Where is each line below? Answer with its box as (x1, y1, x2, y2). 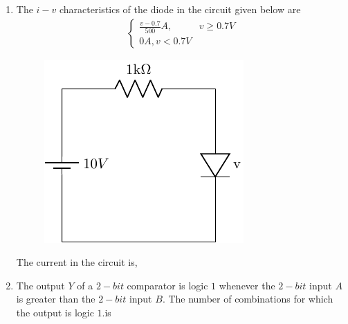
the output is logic (16, 305, 94, 319)
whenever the (219, 278, 275, 292)
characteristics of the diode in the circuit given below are (59, 2, 301, 16)
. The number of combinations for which (162, 291, 333, 306)
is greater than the (16, 291, 95, 306)
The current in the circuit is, (16, 255, 138, 269)
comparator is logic (127, 278, 208, 292)
